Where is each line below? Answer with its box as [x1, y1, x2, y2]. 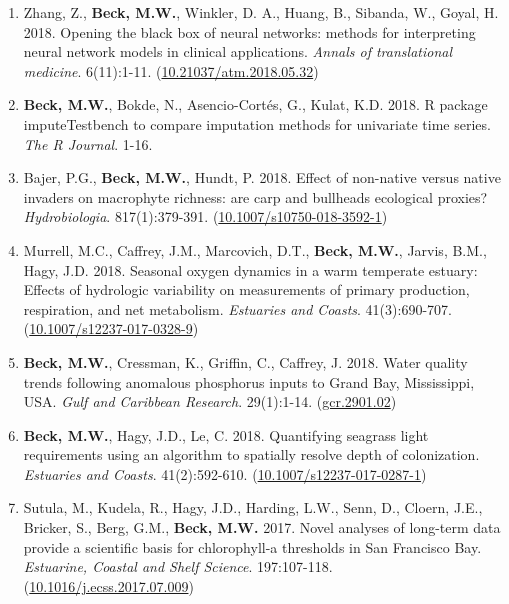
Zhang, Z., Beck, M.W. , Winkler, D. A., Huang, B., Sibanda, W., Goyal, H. [23, 2, 499, 22]
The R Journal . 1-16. [23, 133, 153, 154]
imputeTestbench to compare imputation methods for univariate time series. [23, 113, 491, 134]
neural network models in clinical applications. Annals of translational [23, 41, 453, 62]
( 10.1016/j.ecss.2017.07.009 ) [23, 575, 194, 596]
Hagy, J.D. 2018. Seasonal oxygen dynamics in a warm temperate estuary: [23, 259, 478, 280]
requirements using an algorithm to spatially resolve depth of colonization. [23, 444, 480, 465]
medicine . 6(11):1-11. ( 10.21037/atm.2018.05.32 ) [23, 60, 319, 81]
